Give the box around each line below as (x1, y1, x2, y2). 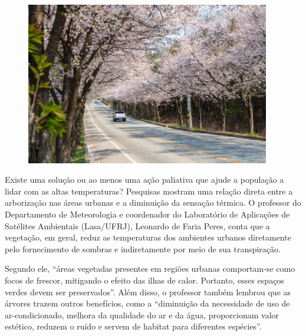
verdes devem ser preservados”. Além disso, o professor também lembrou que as (5, 285, 291, 298)
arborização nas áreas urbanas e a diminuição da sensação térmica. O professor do (5, 196, 301, 209)
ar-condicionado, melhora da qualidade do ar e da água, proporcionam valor (5, 308, 279, 321)
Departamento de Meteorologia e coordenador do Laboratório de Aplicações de (5, 208, 290, 220)
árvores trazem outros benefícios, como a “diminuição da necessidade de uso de (5, 297, 290, 309)
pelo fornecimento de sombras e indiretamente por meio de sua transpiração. (5, 242, 281, 255)
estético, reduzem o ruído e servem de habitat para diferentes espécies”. (5, 320, 262, 332)
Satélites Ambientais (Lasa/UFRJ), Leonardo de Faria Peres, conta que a (5, 219, 270, 232)
